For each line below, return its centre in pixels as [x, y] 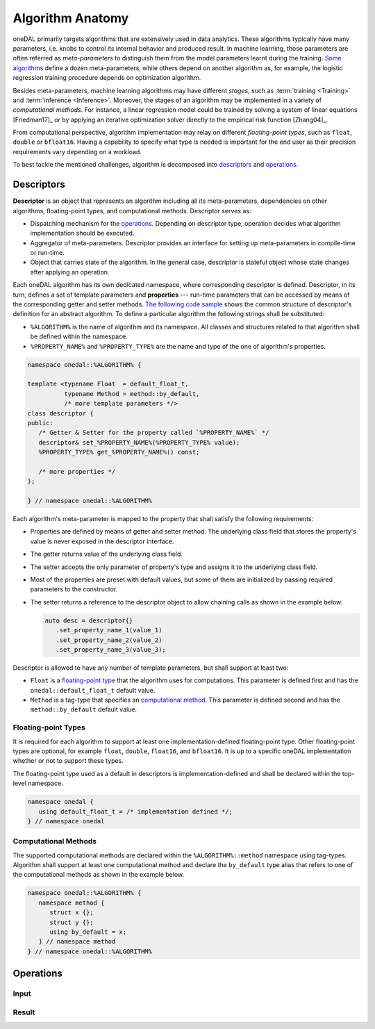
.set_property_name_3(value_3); [111, 649]
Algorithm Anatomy [71, 18]
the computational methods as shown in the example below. [99, 875]
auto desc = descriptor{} [89, 620]
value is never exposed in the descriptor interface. [102, 541]
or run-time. [48, 253]
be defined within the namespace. [79, 336]
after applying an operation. [70, 272]
